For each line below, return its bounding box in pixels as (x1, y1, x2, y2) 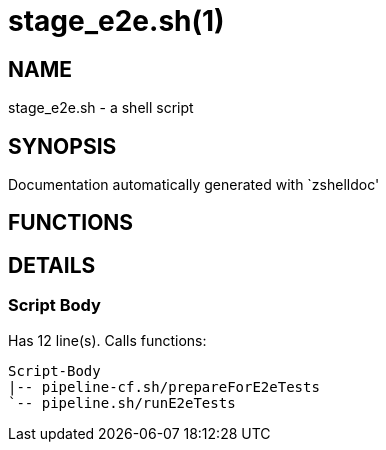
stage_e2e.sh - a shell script (8, 99, 194, 117)
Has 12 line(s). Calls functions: (8, 331, 207, 349)
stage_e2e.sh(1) (8, 4, 225, 38)
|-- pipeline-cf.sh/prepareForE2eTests (8, 378, 320, 395)
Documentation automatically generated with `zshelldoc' (8, 176, 380, 194)
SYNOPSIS (8, 133, 117, 159)
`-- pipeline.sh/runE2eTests (8, 394, 236, 411)
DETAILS (8, 252, 96, 278)
